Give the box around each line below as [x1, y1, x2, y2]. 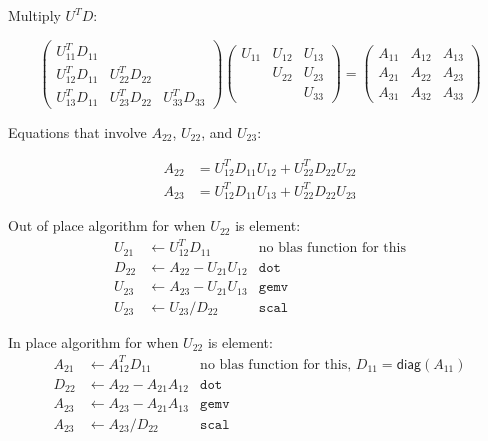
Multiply [8, 5, 61, 25]
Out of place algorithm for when [8, 215, 206, 236]
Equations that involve [8, 121, 147, 142]
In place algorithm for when [8, 331, 179, 352]
